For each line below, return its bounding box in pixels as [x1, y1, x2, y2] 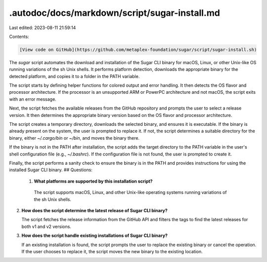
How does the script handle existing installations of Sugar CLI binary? [21, 232, 168, 239]
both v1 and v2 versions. [21, 224, 72, 229]
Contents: [9, 34, 29, 39]
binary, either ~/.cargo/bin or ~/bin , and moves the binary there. [9, 135, 140, 141]
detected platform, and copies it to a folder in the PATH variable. [9, 73, 140, 79]
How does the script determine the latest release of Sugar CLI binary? [21, 207, 168, 213]
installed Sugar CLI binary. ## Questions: [9, 167, 92, 173]
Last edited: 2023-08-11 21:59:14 [9, 25, 76, 31]
